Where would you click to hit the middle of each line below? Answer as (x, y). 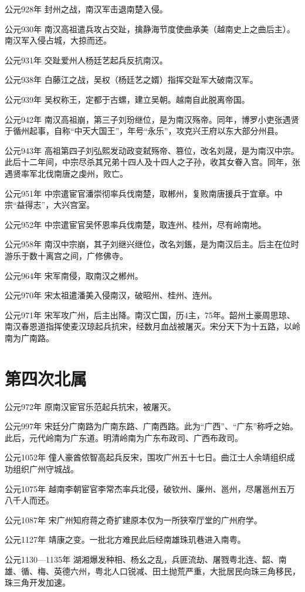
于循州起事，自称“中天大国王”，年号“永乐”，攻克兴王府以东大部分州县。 (144, 131)
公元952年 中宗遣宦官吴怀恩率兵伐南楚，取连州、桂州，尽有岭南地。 (135, 224)
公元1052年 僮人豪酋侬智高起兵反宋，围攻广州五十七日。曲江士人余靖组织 (146, 457)
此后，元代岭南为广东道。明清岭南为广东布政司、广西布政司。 (124, 437)
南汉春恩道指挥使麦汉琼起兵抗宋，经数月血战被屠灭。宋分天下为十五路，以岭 (152, 326)
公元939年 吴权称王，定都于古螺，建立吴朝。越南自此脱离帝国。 (127, 99)
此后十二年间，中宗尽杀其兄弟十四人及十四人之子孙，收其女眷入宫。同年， (148, 162)
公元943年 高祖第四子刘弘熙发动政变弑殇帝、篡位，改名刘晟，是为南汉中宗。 (152, 150)
